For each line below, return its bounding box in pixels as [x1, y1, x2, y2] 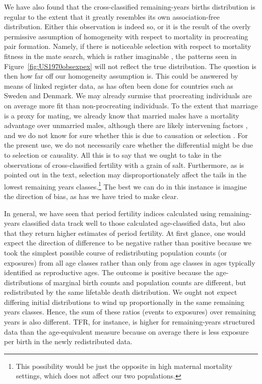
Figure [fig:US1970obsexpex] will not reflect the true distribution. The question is [4, 60, 256, 71]
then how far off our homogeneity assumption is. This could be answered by [4, 71, 238, 81]
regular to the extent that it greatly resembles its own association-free [4, 11, 220, 22]
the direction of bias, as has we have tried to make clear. [4, 190, 179, 201]
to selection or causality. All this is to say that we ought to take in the [4, 149, 222, 160]
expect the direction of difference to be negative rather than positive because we [4, 237, 252, 248]
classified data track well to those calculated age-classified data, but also [22, 218, 245, 228]
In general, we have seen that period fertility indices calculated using [4, 208, 217, 218]
